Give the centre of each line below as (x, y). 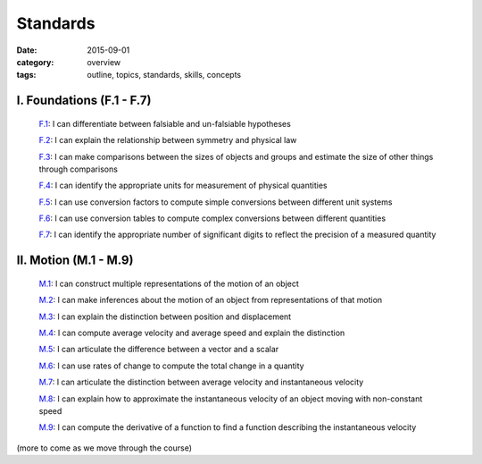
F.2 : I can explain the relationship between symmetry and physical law (168, 140)
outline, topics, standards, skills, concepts (164, 75)
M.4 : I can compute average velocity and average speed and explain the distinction (192, 333)
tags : (26, 75)
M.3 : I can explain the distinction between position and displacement (165, 316)
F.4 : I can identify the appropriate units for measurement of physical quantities (183, 186)
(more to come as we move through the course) (104, 448)
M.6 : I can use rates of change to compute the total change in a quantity (171, 366)
